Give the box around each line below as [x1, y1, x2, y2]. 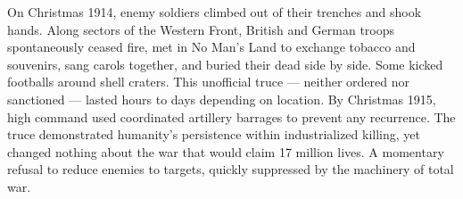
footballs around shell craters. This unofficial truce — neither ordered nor [7, 72, 409, 91]
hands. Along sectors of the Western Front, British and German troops [7, 20, 395, 38]
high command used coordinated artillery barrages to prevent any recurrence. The [7, 107, 456, 126]
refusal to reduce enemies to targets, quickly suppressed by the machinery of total [7, 160, 454, 178]
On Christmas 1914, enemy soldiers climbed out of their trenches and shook [7, 3, 422, 21]
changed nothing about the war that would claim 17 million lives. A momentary [7, 142, 444, 161]
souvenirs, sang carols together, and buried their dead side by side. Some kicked [7, 54, 443, 73]
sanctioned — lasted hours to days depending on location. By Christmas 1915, [7, 89, 436, 108]
